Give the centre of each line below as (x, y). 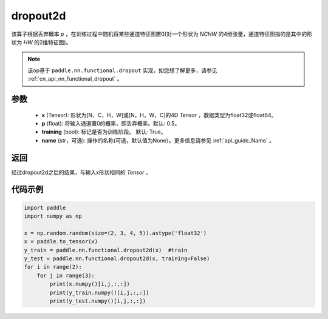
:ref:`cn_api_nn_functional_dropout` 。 (75, 79)
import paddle (45, 207)
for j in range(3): (66, 275)
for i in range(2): (53, 267)
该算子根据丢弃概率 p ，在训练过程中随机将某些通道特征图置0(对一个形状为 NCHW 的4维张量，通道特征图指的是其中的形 (162, 34)
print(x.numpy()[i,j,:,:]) (90, 284)
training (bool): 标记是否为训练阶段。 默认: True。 (104, 132)
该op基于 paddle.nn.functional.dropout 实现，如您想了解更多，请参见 (122, 70)
